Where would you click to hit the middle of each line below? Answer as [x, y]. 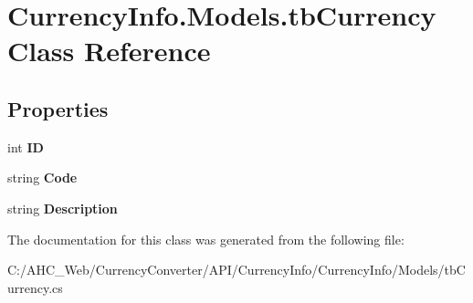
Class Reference [109, 51]
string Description [63, 208]
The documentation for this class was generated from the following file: [206, 239]
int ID [26, 146]
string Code [42, 178]
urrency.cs [35, 287]
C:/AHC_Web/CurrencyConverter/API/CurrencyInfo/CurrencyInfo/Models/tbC [236, 270]
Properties [58, 108]
